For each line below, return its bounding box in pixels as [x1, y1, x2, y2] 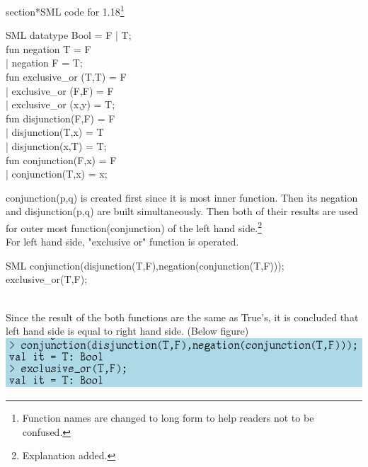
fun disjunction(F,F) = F [6, 110, 115, 125]
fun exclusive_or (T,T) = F [6, 69, 127, 84]
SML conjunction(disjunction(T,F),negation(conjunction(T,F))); [6, 258, 284, 272]
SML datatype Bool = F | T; [6, 28, 132, 42]
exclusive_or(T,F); [6, 272, 88, 287]
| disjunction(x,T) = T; [6, 139, 107, 153]
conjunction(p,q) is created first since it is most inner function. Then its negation [6, 190, 358, 204]
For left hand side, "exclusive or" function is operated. [6, 234, 239, 249]
